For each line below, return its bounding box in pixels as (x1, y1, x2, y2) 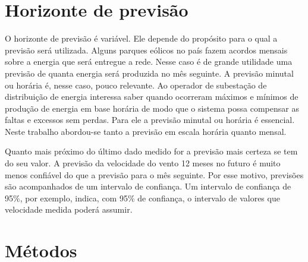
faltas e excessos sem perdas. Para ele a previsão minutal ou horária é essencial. (5, 113, 295, 126)
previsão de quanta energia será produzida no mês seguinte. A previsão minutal (5, 67, 294, 79)
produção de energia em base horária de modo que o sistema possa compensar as (5, 102, 299, 114)
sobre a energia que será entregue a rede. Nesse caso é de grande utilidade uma (5, 55, 293, 68)
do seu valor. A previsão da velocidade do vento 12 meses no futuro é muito (5, 157, 281, 169)
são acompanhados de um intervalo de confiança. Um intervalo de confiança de (5, 180, 291, 192)
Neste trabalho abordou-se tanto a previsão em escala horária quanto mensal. (5, 125, 287, 137)
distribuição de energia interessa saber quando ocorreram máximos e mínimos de (5, 90, 298, 103)
